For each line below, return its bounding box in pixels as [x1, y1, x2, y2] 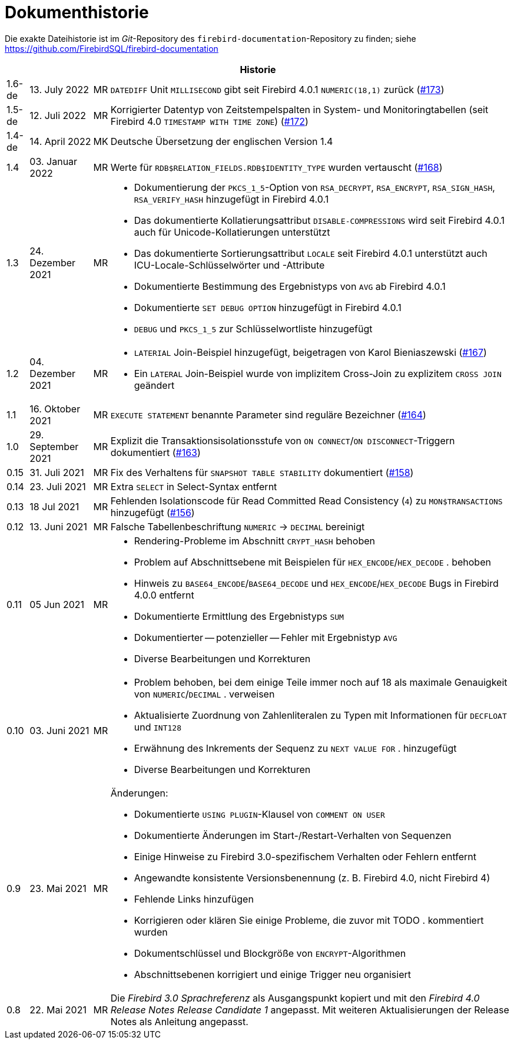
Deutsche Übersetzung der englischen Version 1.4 [110, 135, 333, 147]
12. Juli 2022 [29, 109, 86, 121]
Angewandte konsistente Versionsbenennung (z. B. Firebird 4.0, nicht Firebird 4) [134, 871, 490, 884]
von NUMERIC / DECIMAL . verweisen [134, 688, 275, 700]
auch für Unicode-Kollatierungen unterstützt [134, 226, 330, 238]
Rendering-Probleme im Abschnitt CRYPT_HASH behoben [134, 534, 375, 547]
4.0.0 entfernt [134, 589, 194, 601]
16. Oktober [29, 402, 81, 415]
